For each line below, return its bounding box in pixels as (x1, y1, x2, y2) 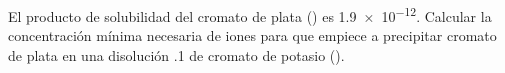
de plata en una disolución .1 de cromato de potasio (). (8, 44, 345, 65)
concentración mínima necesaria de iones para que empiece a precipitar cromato (8, 25, 497, 46)
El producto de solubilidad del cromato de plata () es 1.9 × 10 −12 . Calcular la (8, 3, 492, 26)
